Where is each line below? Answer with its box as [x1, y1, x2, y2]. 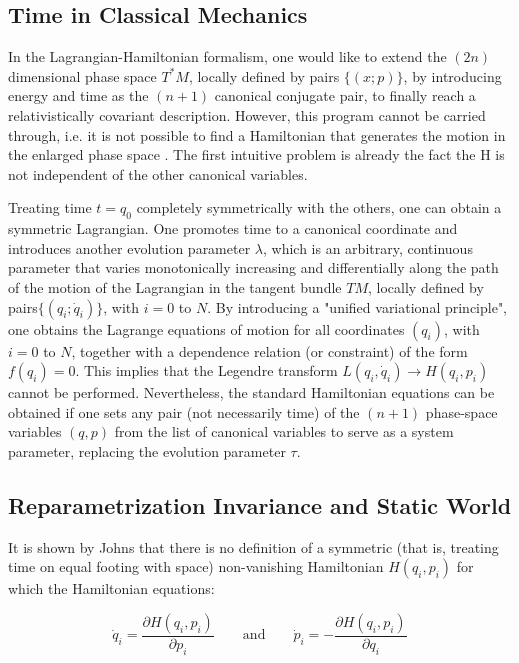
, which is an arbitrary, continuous [262, 237, 473, 258]
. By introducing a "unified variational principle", [207, 296, 508, 317]
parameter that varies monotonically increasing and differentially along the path [8, 257, 499, 278]
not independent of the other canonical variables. [8, 163, 308, 184]
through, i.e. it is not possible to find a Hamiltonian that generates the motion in [8, 124, 506, 145]
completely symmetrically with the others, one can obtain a [136, 197, 502, 218]
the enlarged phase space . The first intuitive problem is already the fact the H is [8, 144, 505, 165]
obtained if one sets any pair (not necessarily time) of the [8, 401, 360, 422]
